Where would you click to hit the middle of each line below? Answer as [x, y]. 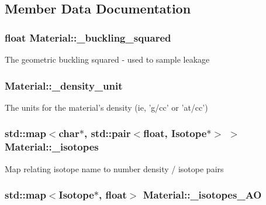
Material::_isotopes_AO [202, 195]
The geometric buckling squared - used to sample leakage [107, 59]
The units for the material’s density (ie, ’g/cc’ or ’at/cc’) [106, 107]
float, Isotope [175, 133]
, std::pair [107, 133]
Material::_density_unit [64, 85]
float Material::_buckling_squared [88, 37]
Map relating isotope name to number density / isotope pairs [114, 168]
